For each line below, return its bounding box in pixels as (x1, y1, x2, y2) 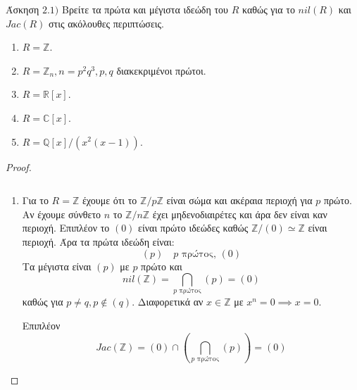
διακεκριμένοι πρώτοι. (116, 63, 206, 77)
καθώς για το (242, 2, 295, 16)
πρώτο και (141, 258, 182, 273)
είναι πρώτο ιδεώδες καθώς (138, 220, 249, 235)
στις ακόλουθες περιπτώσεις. (49, 15, 164, 30)
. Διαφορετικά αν (132, 294, 203, 309)
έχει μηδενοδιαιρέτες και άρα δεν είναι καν (152, 206, 327, 221)
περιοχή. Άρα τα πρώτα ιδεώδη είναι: (22, 234, 175, 249)
